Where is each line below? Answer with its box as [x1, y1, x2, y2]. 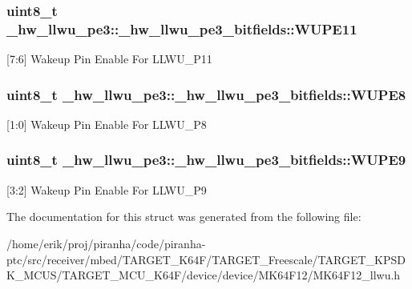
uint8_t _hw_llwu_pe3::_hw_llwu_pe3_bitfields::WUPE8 [6, 84, 406, 104]
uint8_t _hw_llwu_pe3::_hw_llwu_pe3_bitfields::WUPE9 [6, 150, 406, 170]
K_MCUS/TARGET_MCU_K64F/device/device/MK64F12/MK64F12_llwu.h [6, 267, 401, 283]
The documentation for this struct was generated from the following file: [6, 208, 362, 225]
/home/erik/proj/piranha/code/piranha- [6, 235, 206, 251]
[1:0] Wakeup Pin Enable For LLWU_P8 [6, 115, 207, 132]
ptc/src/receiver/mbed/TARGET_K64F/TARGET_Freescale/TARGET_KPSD [6, 251, 406, 267]
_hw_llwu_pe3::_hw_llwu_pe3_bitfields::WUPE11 [6, 18, 357, 38]
